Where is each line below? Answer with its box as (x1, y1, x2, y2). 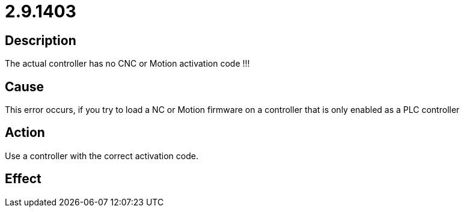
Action (5, 125, 45, 141)
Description (5, 32, 76, 48)
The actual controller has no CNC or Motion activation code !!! (5, 58, 250, 69)
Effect (5, 171, 41, 187)
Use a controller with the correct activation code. (5, 150, 198, 161)
